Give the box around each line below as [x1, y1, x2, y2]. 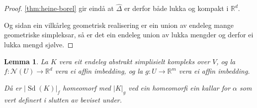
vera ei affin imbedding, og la [55, 66, 143, 76]
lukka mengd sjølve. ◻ [4, 39, 74, 49]
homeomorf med [63, 82, 111, 93]
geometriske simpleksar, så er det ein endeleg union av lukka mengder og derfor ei [4, 29, 254, 40]
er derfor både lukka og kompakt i [124, 3, 229, 13]
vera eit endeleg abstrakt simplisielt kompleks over [59, 56, 210, 66]
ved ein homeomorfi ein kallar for [128, 82, 231, 93]
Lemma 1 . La [4, 56, 48, 66]
